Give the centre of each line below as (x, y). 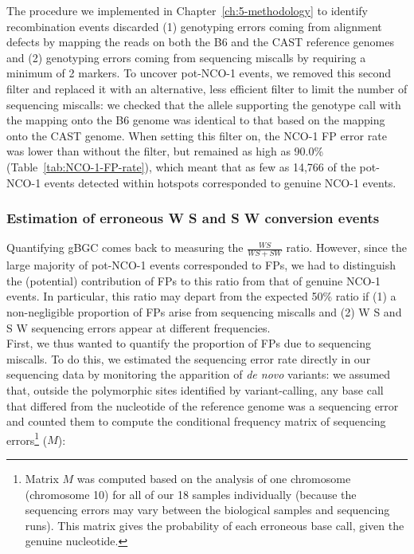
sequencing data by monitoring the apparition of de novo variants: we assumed (199, 374)
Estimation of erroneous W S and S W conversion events (193, 218)
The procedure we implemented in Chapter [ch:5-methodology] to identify (187, 10)
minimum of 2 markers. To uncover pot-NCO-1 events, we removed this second (199, 73)
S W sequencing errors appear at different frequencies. (139, 327)
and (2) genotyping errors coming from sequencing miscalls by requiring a (186, 57)
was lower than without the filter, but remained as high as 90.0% (165, 151)
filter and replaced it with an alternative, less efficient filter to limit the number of (207, 88)
